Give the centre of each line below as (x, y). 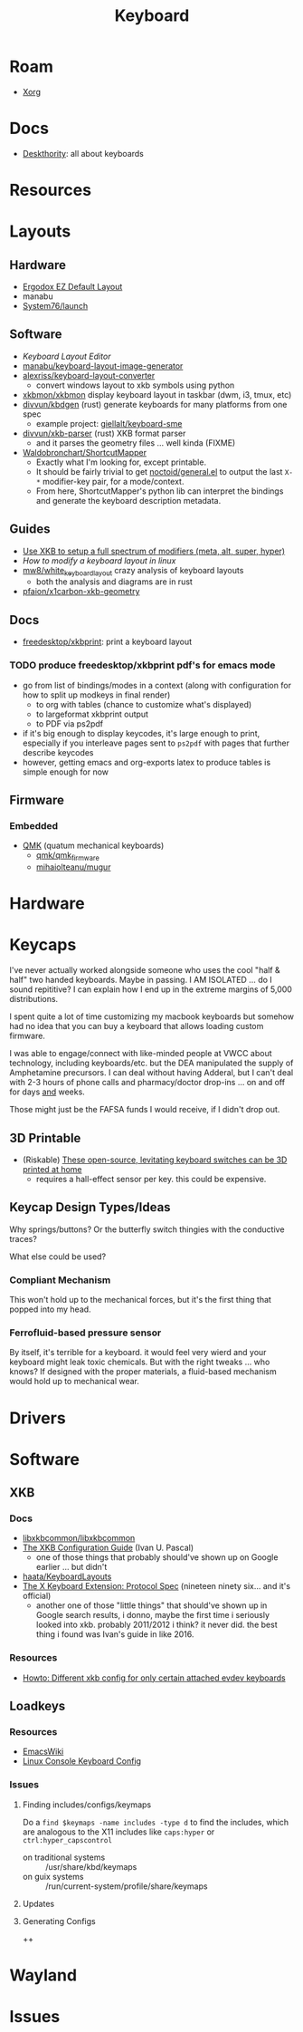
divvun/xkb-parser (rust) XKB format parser (104, 433)
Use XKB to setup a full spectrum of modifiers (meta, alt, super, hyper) (154, 551)
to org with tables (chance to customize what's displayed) (144, 704)
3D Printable (45, 1138)
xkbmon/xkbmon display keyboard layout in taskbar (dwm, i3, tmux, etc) (157, 394)
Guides (30, 530)
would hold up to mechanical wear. (75, 1382)
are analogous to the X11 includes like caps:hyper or (118, 1832)
